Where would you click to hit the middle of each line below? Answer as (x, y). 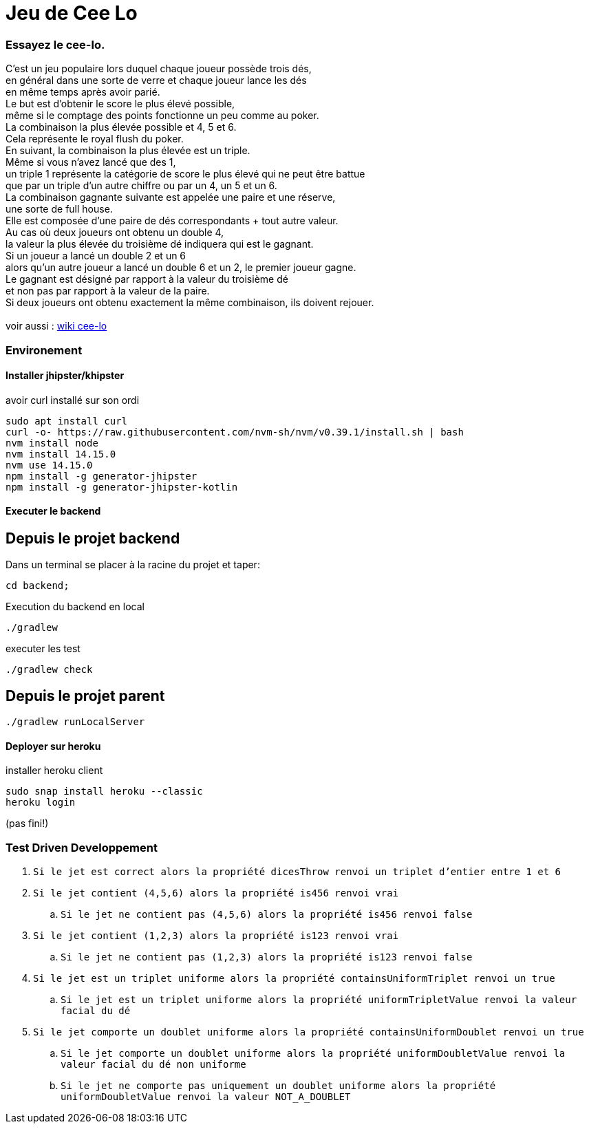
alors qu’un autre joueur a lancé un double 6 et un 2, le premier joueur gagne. (181, 268)
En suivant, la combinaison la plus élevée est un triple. (128, 151)
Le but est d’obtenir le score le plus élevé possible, (120, 104)
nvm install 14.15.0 (61, 454)
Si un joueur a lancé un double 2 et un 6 (96, 256)
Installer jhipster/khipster (65, 376)
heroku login (41, 803)
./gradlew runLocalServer (75, 722)
